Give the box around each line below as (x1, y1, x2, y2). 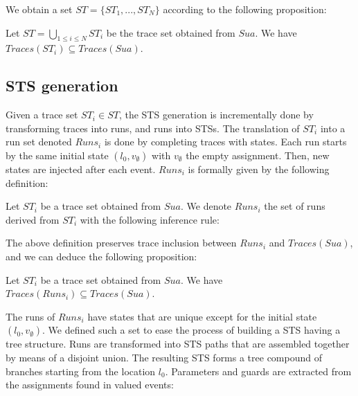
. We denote (180, 199, 232, 213)
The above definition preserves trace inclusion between (6, 235, 237, 250)
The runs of (6, 309, 55, 323)
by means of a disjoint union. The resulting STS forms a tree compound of (6, 350, 323, 364)
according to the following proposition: (163, 2, 327, 16)
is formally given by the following (188, 161, 330, 176)
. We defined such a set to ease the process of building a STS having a (42, 323, 341, 337)
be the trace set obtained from (106, 25, 235, 39)
